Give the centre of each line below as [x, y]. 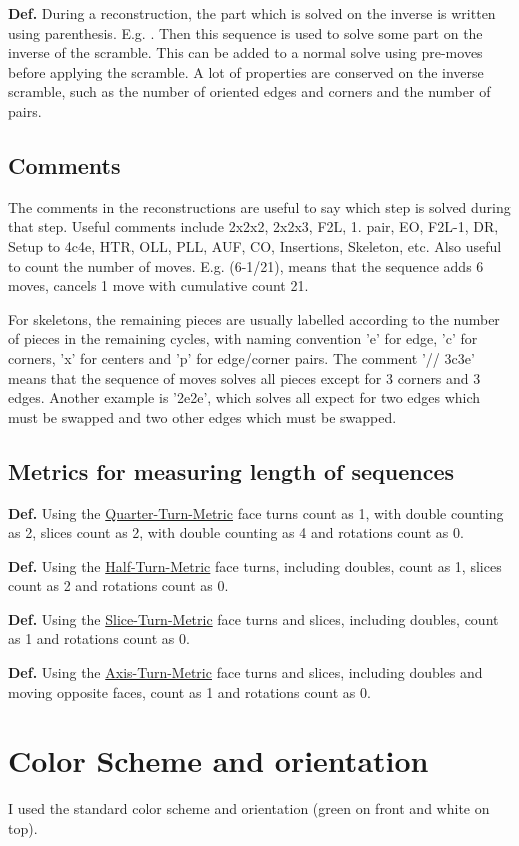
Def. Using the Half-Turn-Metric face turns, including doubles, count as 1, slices [255, 565]
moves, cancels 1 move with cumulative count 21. [158, 285]
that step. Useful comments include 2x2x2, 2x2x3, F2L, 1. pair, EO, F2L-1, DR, [253, 226]
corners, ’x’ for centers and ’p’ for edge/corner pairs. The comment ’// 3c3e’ [241, 357]
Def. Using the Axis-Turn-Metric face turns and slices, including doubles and [245, 672]
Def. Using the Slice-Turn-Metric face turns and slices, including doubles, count [253, 618]
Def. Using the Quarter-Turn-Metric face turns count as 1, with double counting [256, 512]
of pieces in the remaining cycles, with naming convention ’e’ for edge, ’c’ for [243, 338]
